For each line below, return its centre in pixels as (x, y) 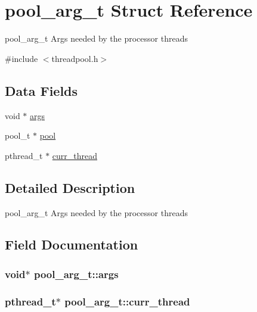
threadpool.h (75, 58)
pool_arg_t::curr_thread (127, 301)
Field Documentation (72, 244)
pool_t (18, 135)
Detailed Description (70, 187)
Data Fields (41, 90)
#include (21, 58)
